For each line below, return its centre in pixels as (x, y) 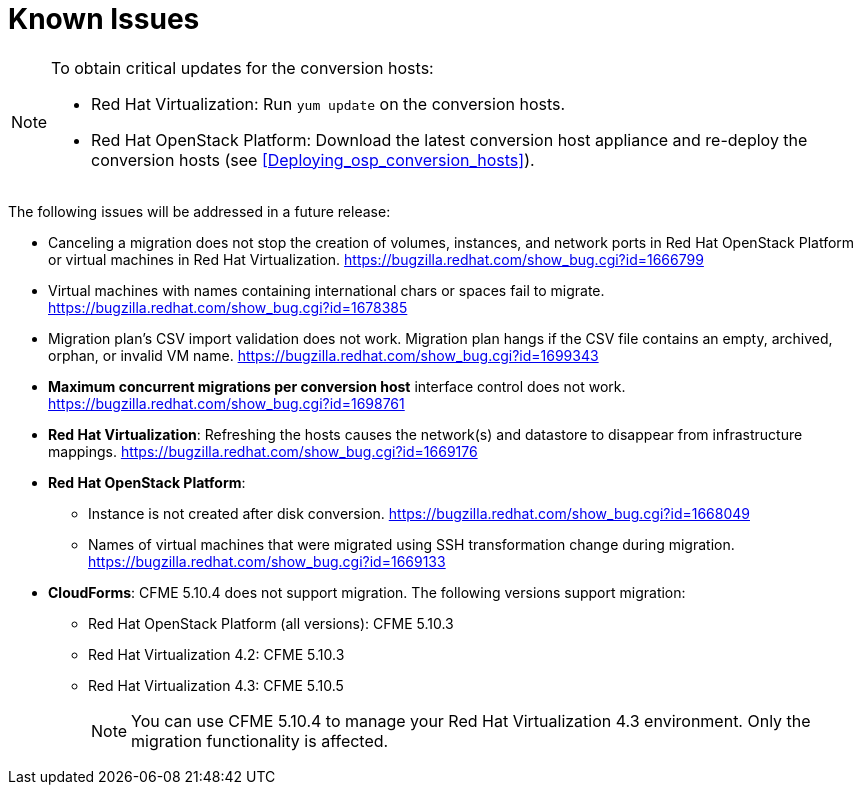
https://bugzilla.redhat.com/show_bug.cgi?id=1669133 (267, 561)
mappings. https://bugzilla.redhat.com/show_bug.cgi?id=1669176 (263, 451)
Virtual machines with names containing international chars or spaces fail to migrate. (326, 290)
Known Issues (104, 19)
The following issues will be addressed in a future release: (199, 211)
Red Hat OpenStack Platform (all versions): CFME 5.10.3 (271, 623)
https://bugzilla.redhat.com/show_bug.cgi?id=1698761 (226, 403)
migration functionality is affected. (260, 740)
